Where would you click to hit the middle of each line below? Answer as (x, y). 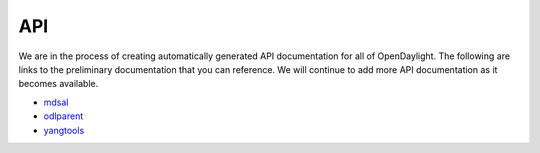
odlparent (63, 116)
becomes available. (58, 84)
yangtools (64, 130)
